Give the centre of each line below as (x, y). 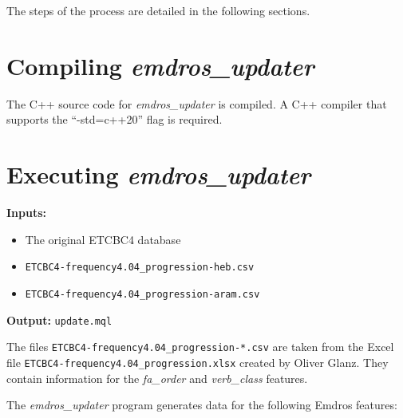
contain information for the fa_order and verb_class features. (157, 378)
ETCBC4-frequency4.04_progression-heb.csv (140, 268)
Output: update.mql (59, 319)
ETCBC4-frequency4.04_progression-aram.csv (142, 294)
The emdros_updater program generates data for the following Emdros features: (202, 405)
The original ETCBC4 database (103, 239)
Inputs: (27, 213)
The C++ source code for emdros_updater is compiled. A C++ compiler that (197, 103)
